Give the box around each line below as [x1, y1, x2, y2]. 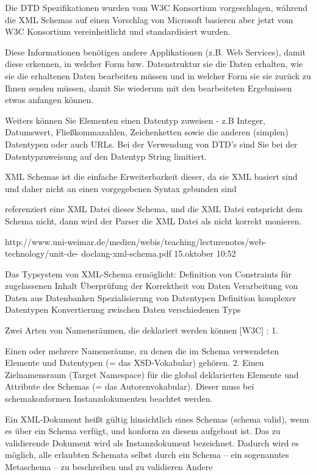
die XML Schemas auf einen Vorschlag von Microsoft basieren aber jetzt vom [5, 13, 293, 26]
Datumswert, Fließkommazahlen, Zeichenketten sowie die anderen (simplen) [5, 126, 289, 138]
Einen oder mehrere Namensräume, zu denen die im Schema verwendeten [5, 344, 279, 357]
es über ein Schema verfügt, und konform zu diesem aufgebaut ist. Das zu [5, 424, 281, 437]
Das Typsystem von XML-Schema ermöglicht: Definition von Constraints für [5, 267, 292, 280]
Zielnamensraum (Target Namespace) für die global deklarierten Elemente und [5, 368, 299, 380]
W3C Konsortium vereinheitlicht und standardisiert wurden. [5, 25, 231, 38]
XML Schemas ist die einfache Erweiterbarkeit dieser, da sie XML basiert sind [5, 170, 298, 183]
